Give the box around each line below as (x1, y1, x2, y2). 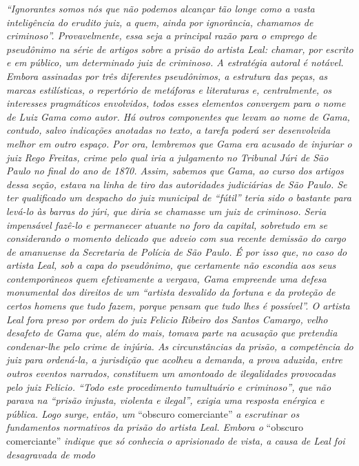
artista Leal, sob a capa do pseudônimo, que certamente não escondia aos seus (6, 258, 336, 272)
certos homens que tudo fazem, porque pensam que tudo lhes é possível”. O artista (6, 298, 350, 313)
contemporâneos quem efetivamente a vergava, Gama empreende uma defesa (6, 271, 327, 285)
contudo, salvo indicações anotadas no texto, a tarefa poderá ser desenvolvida (6, 123, 331, 137)
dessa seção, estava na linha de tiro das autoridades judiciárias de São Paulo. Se (6, 176, 347, 191)
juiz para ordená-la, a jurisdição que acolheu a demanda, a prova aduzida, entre (6, 352, 342, 367)
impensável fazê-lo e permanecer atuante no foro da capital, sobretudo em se (6, 217, 327, 232)
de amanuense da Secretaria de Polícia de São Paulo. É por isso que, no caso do (6, 244, 347, 259)
